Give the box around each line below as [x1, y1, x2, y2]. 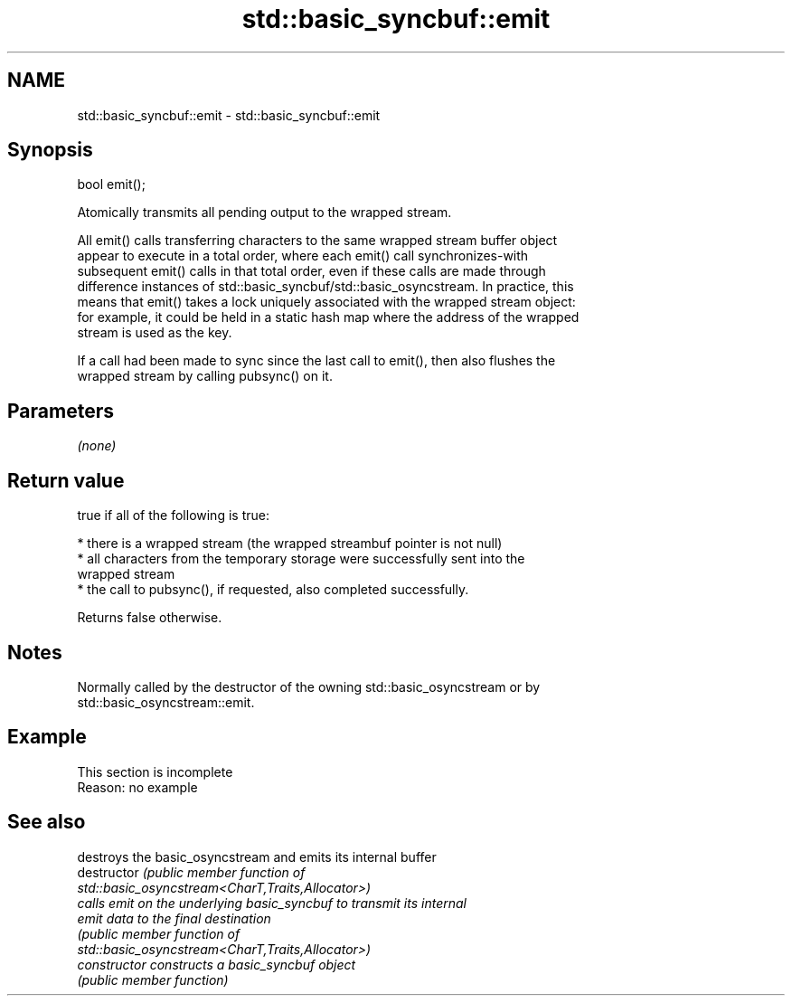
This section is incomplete [77, 763, 233, 780]
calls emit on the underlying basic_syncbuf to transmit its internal [77, 894, 467, 911]
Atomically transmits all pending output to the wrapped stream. [77, 204, 452, 221]
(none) [77, 438, 117, 454]
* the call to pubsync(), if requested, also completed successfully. [77, 582, 469, 598]
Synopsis [7, 138, 93, 162]
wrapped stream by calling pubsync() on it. [77, 368, 333, 384]
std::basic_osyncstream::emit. [77, 694, 255, 710]
